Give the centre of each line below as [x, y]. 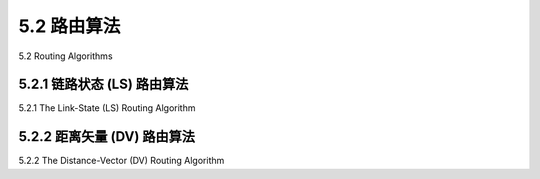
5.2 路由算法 [69, 26]
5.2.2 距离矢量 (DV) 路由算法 [106, 136]
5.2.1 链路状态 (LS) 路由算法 [103, 84]
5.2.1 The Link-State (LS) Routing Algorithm [107, 108]
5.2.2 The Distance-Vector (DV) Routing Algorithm [121, 161]
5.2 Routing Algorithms [66, 56]
